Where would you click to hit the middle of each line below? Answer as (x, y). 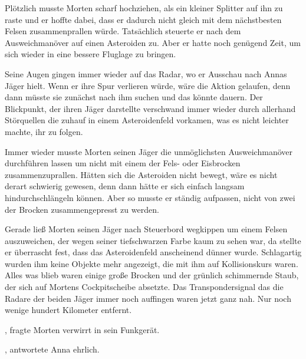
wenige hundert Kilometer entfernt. (68, 310)
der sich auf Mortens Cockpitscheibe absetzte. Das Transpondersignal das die (144, 287)
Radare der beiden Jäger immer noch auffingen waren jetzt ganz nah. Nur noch (148, 298)
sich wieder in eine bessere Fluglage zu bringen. (91, 54)
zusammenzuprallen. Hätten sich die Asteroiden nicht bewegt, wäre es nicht (141, 174)
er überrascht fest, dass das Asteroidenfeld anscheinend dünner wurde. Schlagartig (153, 252)
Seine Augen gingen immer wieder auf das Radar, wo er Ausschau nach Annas (146, 73)
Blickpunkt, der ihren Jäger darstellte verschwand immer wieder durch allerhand (150, 108)
